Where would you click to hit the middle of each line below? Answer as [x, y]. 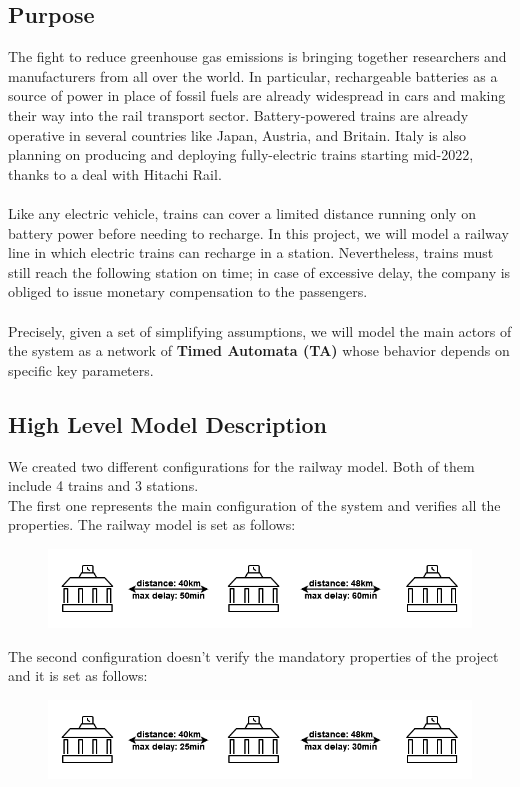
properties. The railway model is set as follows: [152, 524]
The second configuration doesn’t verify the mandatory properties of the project [253, 655]
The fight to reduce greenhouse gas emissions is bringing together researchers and [257, 56]
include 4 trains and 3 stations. [103, 485]
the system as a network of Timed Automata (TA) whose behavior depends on [259, 350]
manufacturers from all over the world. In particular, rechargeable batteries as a [253, 75]
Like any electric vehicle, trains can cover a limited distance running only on [242, 212]
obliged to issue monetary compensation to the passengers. [188, 291]
